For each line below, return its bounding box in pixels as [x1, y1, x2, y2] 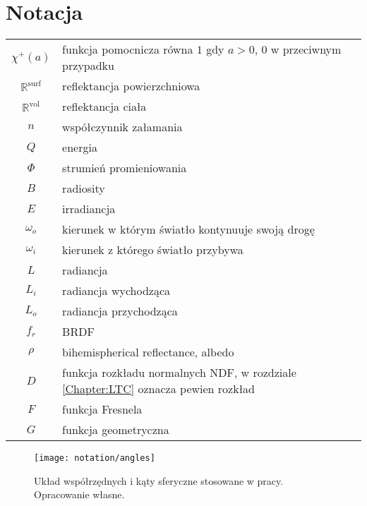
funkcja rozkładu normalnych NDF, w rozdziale [62, 364, 296, 381]
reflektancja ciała [62, 98, 147, 115]
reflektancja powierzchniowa [62, 78, 200, 95]
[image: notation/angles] [34, 453, 155, 464]
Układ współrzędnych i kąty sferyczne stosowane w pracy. [34, 473, 284, 488]
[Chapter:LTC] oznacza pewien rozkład [62, 380, 255, 397]
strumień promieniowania [62, 159, 187, 176]
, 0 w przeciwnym [254, 41, 342, 58]
